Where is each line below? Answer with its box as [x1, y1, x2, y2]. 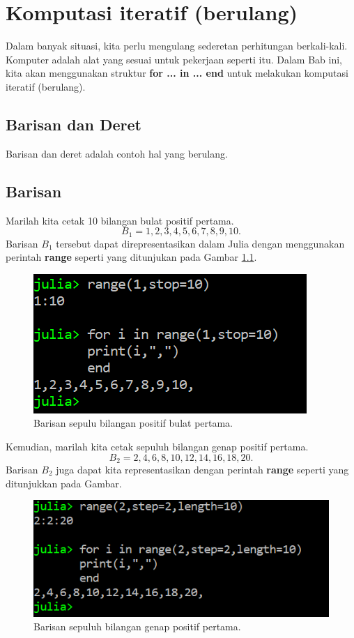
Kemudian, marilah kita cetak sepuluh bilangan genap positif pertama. [6, 439, 309, 453]
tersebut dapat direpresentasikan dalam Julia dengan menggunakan [56, 236, 345, 250]
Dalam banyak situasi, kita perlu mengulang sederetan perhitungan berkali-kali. [6, 38, 348, 53]
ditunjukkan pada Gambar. [6, 476, 122, 490]
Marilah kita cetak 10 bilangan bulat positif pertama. [6, 213, 234, 227]
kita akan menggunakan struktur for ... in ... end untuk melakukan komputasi [6, 66, 348, 80]
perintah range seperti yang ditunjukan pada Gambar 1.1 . [6, 250, 257, 264]
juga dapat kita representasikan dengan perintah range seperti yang [56, 462, 349, 476]
